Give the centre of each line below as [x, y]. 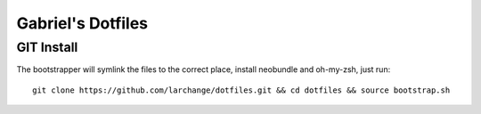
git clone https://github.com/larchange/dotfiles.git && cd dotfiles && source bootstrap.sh [241, 90]
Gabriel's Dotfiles [82, 23]
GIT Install [47, 47]
